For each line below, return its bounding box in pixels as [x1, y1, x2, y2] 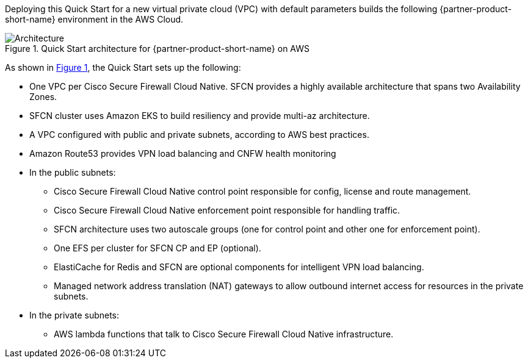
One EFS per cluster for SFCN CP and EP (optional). [54, 243, 261, 253]
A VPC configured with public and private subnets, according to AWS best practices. [29, 129, 369, 140]
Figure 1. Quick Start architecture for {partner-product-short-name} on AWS [5, 43, 310, 54]
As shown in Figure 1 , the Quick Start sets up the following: [5, 62, 241, 73]
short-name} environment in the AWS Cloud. [5, 14, 184, 24]
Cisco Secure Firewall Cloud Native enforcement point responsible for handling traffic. [54, 205, 400, 215]
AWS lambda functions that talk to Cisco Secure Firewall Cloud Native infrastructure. [54, 329, 394, 339]
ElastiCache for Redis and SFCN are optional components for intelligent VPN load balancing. [54, 262, 424, 272]
